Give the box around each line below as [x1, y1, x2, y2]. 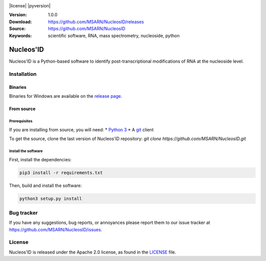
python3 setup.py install [19, 195, 82, 201]
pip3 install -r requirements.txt [19, 170, 103, 175]
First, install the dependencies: [9, 156, 71, 162]
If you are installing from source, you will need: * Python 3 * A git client [9, 126, 154, 133]
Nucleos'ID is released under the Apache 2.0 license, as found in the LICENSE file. [9, 249, 176, 255]
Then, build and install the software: [9, 183, 82, 188]
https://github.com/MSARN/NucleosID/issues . [9, 226, 102, 232]
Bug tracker [9, 209, 38, 216]
